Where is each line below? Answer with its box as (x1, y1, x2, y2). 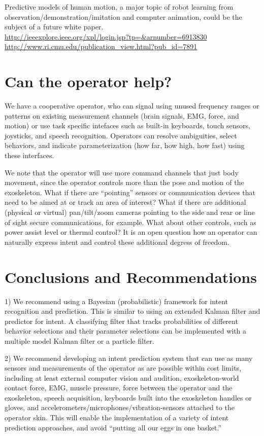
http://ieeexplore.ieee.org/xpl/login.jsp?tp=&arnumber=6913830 (5, 31, 207, 42)
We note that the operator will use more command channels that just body (5, 167, 239, 177)
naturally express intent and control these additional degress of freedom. (5, 236, 229, 247)
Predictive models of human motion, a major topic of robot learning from (5, 2, 234, 12)
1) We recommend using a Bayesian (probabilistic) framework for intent (5, 296, 228, 306)
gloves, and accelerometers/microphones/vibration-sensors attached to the (5, 402, 235, 413)
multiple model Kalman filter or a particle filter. (5, 335, 154, 346)
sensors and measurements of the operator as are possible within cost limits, (5, 362, 242, 373)
